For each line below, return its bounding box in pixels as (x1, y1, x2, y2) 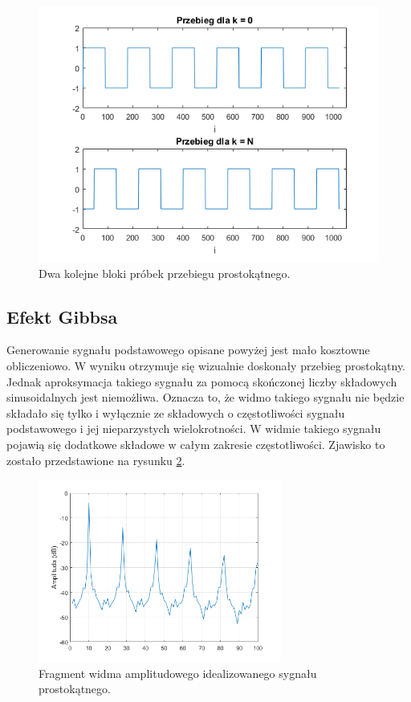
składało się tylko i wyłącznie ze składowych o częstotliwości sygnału (6, 404, 345, 421)
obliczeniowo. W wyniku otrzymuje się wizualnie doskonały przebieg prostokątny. (6, 357, 406, 373)
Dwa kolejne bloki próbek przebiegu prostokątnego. (39, 264, 291, 281)
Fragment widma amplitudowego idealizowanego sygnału (39, 664, 317, 681)
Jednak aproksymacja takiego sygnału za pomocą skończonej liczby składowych (6, 373, 397, 390)
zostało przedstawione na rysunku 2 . (6, 451, 185, 468)
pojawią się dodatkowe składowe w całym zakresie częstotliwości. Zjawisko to (6, 435, 385, 452)
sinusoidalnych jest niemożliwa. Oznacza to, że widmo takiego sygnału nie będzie (6, 389, 405, 406)
